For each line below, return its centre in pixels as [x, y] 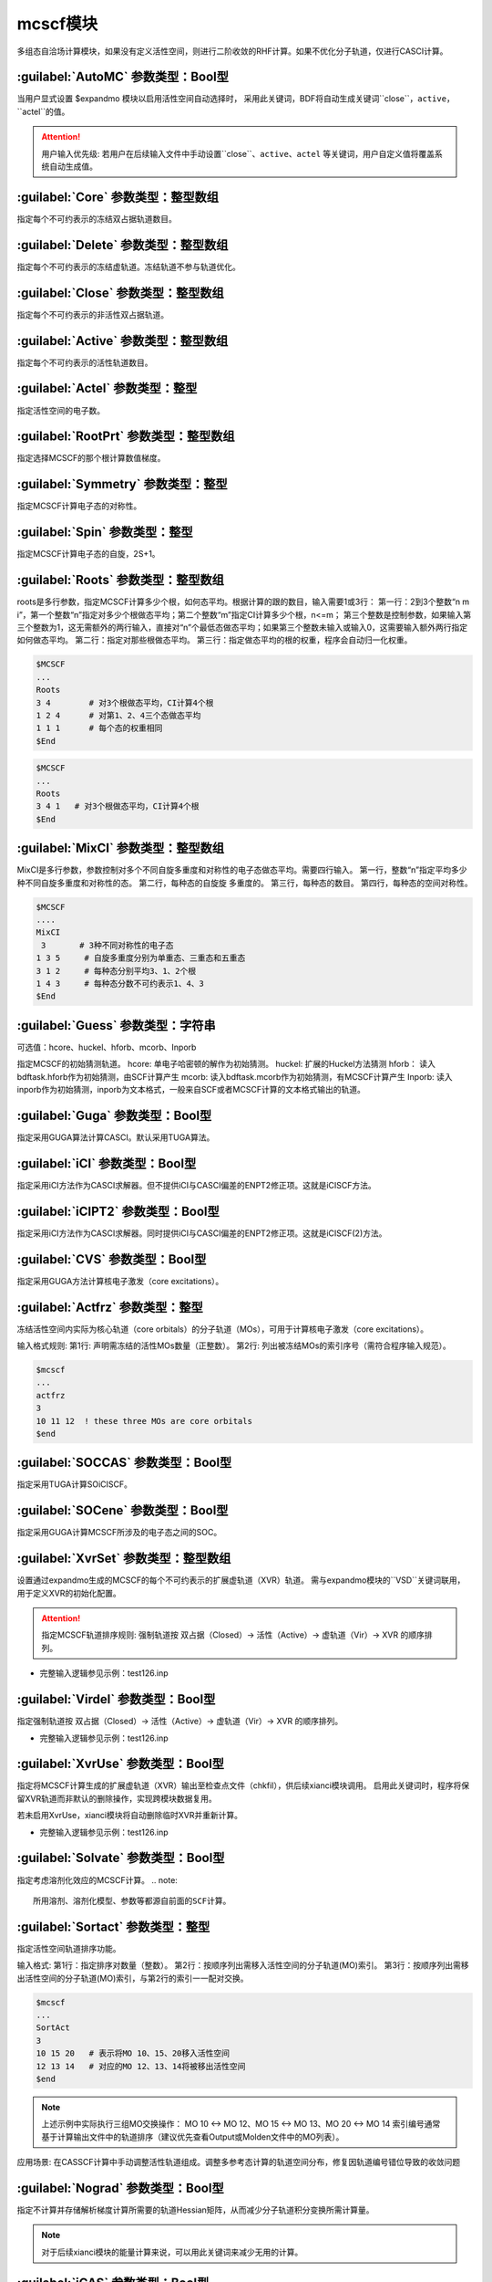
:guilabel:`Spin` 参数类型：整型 [105, 533]
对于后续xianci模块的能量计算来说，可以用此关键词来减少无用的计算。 [172, 2252]
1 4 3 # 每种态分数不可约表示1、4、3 [120, 984]
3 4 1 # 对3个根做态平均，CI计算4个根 [118, 806]
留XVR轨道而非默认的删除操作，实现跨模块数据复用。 [117, 1798]
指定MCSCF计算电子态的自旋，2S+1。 [88, 554]
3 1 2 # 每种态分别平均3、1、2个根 [116, 971]
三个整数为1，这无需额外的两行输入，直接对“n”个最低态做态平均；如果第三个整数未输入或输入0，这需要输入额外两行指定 [242, 627]
